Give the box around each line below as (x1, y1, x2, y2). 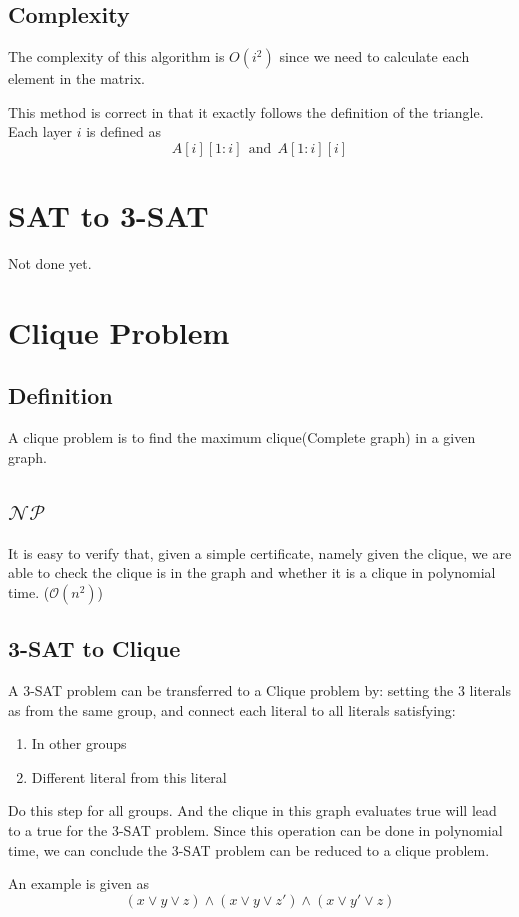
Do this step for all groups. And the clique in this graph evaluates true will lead (8, 800, 497, 821)
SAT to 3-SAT (8, 195, 209, 236)
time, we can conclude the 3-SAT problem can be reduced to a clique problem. (8, 839, 490, 860)
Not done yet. (8, 253, 92, 274)
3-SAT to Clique (8, 633, 181, 664)
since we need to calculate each (279, 46, 470, 67)
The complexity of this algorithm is (8, 46, 225, 67)
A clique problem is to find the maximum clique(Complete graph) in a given (8, 427, 476, 448)
